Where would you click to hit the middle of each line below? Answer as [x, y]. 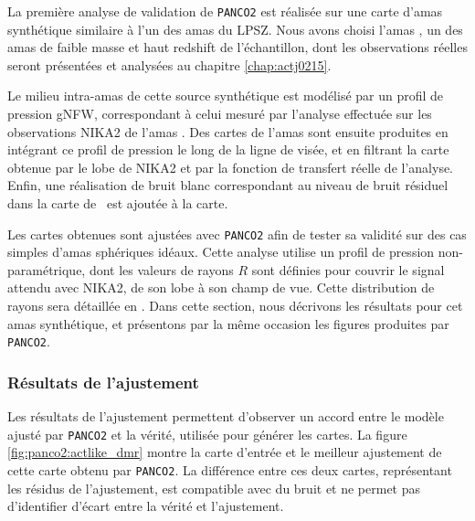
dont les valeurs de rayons [161, 269]
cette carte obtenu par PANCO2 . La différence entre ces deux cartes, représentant [230, 469]
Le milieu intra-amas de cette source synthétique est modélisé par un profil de [226, 96]
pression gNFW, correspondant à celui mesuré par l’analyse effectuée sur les [220, 114]
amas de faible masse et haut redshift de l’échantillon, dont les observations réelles [237, 47]
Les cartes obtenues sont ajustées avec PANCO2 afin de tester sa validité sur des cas [237, 234]
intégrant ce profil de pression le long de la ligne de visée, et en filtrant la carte [228, 149]
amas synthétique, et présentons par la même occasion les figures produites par [228, 323]
